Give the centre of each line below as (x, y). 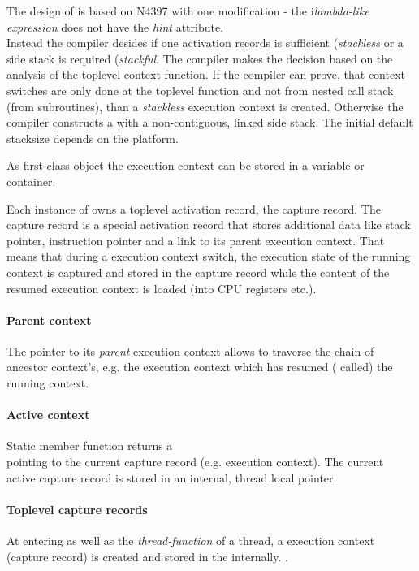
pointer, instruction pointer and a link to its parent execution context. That (196, 240)
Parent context (49, 320)
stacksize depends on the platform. (93, 138)
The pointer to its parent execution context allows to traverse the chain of (190, 350)
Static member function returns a (90, 446)
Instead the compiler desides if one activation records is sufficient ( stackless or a (205, 43)
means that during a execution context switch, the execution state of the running (209, 256)
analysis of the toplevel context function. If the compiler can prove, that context (206, 74)
